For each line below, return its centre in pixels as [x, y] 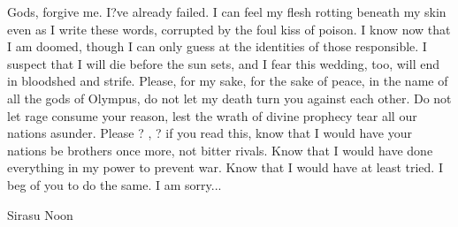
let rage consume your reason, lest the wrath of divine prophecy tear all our [212, 115]
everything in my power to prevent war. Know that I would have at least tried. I [225, 167]
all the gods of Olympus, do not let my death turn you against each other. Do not [229, 98]
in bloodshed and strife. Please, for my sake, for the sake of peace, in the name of [228, 81]
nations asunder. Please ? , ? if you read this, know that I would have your [210, 133]
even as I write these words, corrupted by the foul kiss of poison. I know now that [229, 29]
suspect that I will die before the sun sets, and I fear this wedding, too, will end [223, 63]
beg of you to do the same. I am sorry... [114, 184]
